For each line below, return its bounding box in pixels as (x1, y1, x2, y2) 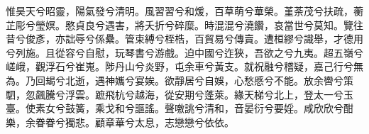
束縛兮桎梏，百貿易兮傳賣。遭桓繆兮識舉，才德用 (134, 31, 363, 46)
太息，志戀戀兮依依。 (134, 114, 234, 129)
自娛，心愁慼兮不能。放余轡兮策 (204, 72, 353, 87)
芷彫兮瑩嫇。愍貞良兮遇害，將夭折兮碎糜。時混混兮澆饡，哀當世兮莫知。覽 (6, 17, 353, 32)
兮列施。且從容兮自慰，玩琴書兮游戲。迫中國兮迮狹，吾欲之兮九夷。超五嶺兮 (6, 45, 363, 60)
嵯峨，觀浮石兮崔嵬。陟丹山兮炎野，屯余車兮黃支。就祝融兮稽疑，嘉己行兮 (6, 59, 353, 74)
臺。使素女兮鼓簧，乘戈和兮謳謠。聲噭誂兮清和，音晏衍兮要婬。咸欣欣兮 (6, 101, 343, 116)
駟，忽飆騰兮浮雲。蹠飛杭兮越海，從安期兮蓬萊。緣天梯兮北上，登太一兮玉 (6, 86, 353, 101)
